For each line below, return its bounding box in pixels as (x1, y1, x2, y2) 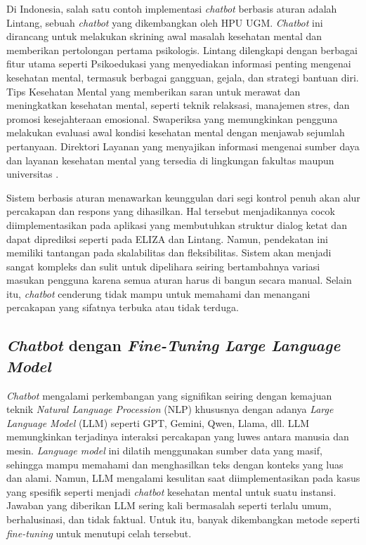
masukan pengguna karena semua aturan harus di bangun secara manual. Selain (6, 272, 352, 287)
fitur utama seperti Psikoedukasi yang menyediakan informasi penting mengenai (6, 56, 351, 71)
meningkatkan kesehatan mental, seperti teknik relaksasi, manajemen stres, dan (6, 98, 350, 112)
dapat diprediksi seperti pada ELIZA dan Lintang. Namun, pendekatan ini (6, 231, 328, 246)
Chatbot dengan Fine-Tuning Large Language (6, 334, 341, 356)
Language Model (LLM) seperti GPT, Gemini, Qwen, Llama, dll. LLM (6, 415, 310, 430)
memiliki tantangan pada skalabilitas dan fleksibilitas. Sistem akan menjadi (6, 245, 332, 260)
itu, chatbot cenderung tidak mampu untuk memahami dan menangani (6, 286, 311, 301)
